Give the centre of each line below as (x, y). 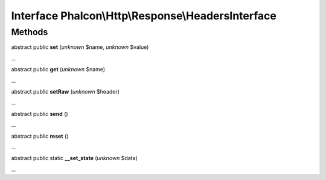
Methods (30, 32)
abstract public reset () (40, 136)
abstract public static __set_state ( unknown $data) (75, 158)
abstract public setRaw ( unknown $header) (66, 91)
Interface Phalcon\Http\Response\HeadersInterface (144, 16)
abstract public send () (40, 114)
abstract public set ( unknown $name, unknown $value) (80, 47)
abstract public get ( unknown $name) (58, 69)
